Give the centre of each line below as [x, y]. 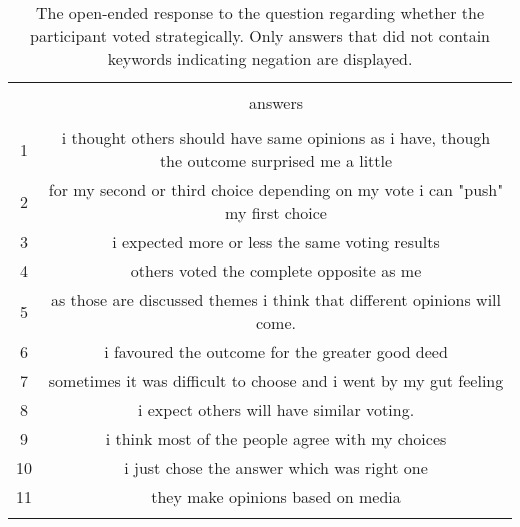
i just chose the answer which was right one [276, 467]
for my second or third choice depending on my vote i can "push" [276, 189]
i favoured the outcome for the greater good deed [276, 351]
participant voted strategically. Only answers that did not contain [259, 35]
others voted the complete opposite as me [276, 270]
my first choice [276, 212]
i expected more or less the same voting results [276, 241]
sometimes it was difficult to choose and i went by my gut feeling [276, 380]
